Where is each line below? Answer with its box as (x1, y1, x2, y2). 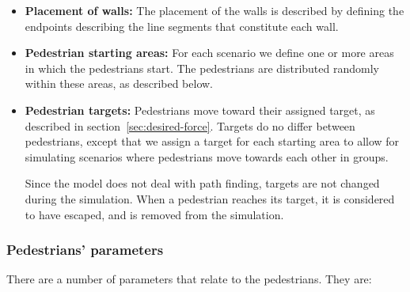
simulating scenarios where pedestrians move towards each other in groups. (25, 148, 389, 165)
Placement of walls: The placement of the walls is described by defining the (25, 2, 404, 18)
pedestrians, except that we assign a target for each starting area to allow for (25, 133, 400, 150)
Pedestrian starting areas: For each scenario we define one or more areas (25, 44, 394, 61)
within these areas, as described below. (25, 75, 213, 92)
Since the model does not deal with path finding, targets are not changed (25, 175, 380, 192)
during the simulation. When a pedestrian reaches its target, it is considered (25, 190, 395, 207)
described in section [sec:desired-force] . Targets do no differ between (25, 117, 355, 134)
